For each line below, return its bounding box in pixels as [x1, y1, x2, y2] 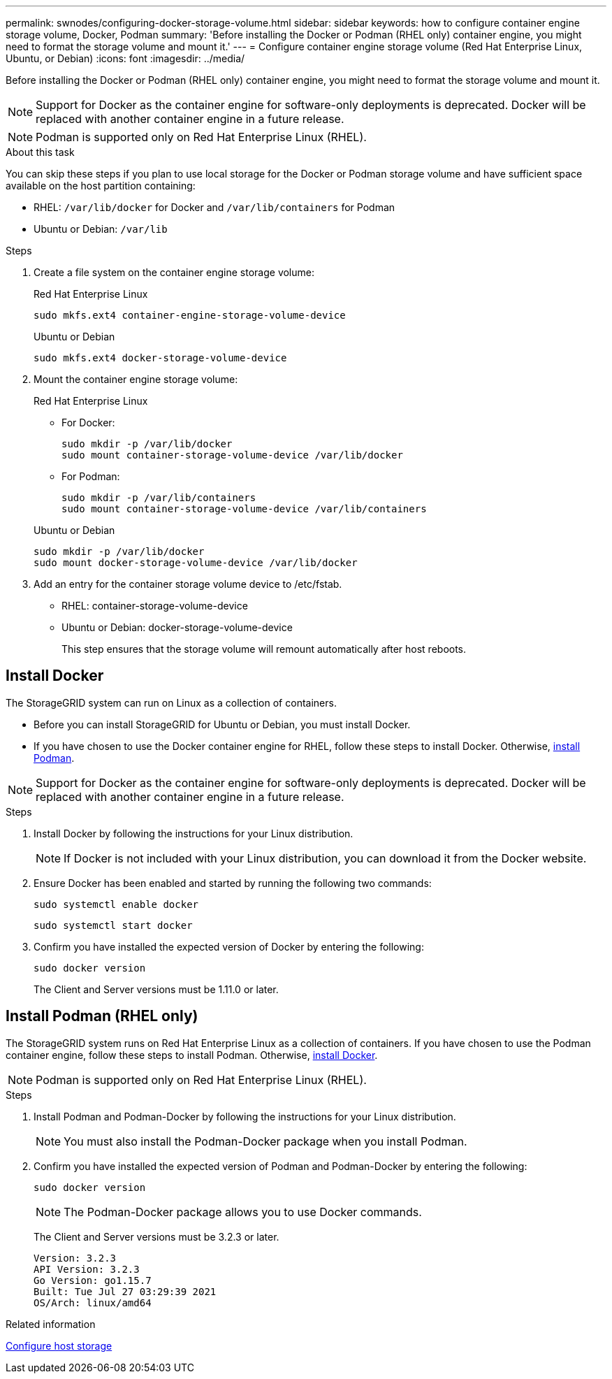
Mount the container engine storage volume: [34, 373, 238, 385]
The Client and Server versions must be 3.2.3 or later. [34, 1230, 279, 1243]
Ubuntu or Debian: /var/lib [34, 223, 168, 235]
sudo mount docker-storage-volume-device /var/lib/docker [34, 557, 358, 568]
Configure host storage [6, 1339, 112, 1352]
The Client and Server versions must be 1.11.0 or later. [34, 983, 279, 995]
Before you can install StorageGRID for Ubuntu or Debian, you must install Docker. [34, 718, 411, 730]
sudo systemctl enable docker [34, 898, 199, 910]
